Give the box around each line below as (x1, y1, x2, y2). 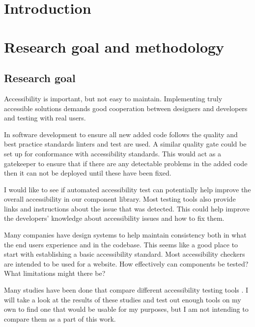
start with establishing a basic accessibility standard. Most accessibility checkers (4, 249, 245, 259)
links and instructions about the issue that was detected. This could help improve (4, 203, 250, 213)
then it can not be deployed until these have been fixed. (4, 168, 171, 178)
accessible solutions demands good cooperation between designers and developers (4, 103, 248, 113)
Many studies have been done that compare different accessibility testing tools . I (4, 285, 249, 295)
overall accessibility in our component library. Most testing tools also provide (4, 194, 236, 204)
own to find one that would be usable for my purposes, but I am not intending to (4, 304, 249, 314)
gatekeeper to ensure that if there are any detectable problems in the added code (4, 158, 248, 168)
